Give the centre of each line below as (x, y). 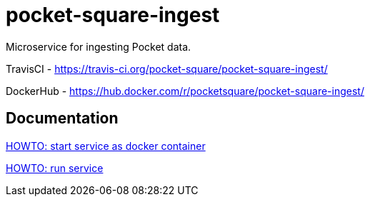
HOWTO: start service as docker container (106, 146)
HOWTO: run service (55, 168)
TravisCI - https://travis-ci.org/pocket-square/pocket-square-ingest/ (167, 69)
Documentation (62, 118)
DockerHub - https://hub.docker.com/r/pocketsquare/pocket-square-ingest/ (185, 91)
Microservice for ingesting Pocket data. (99, 46)
